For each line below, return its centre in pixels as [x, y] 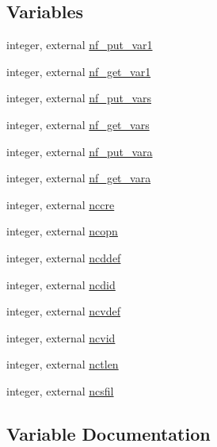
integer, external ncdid [61, 284]
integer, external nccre [61, 204]
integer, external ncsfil [60, 390]
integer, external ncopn [62, 231]
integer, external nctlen [63, 364]
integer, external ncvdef [63, 311]
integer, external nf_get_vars [78, 124]
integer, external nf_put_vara [80, 151]
